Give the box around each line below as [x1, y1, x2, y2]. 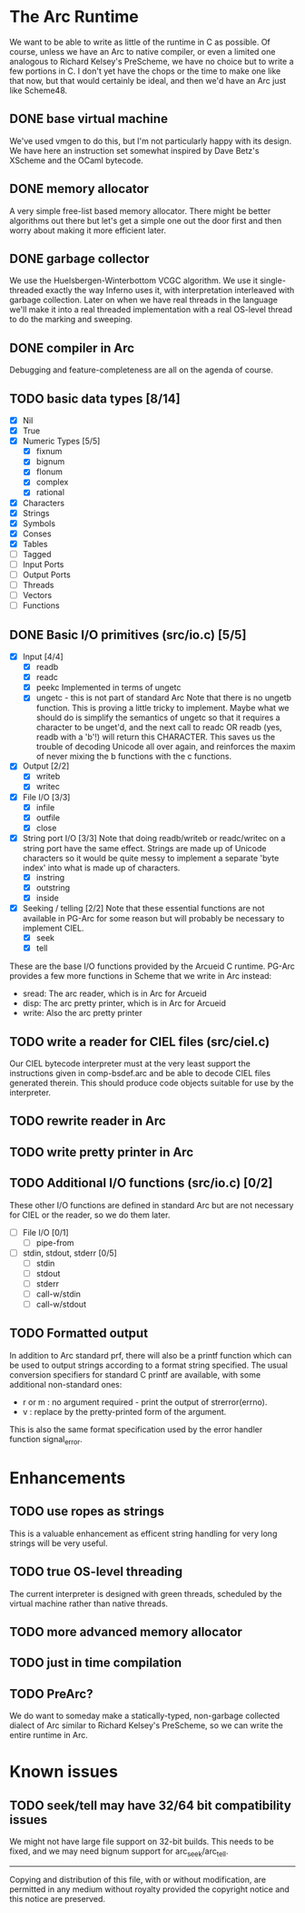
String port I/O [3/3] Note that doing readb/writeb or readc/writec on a [22, 832, 286, 843]
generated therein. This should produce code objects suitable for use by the [9, 1077, 294, 1088]
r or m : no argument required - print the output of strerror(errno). [22, 1396, 268, 1408]
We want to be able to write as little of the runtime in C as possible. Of [9, 36, 271, 47]
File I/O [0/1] [22, 1226, 70, 1237]
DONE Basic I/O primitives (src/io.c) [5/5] [9, 626, 247, 643]
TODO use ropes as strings [9, 1504, 165, 1520]
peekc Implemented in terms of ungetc [35, 682, 182, 693]
